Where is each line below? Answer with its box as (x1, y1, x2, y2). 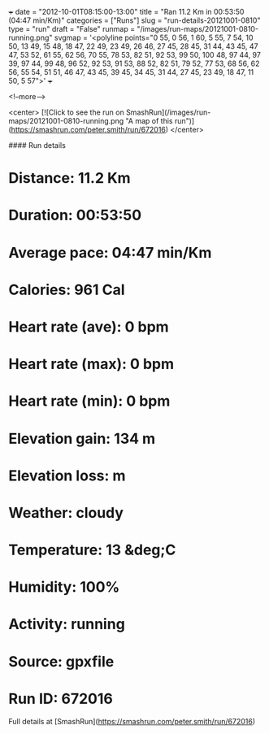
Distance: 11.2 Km (8, 169, 132, 188)
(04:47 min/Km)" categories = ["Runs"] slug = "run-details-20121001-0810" (8, 15, 261, 25)
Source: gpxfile (8, 652, 115, 671)
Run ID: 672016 (8, 689, 114, 708)
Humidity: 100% (8, 578, 120, 597)
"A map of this (125, 116, 173, 125)
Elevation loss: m (8, 467, 126, 484)
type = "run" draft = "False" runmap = (8, 24, 136, 33)
